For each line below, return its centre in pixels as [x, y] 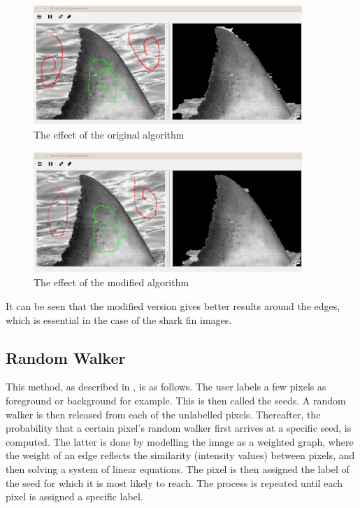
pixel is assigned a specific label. [74, 496]
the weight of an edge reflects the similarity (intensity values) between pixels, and [180, 455]
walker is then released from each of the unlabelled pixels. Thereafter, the [163, 414]
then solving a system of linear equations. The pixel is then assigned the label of [178, 468]
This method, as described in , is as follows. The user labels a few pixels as [166, 387]
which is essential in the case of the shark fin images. [119, 319]
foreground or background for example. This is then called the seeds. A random [176, 400]
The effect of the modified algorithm [111, 282]
